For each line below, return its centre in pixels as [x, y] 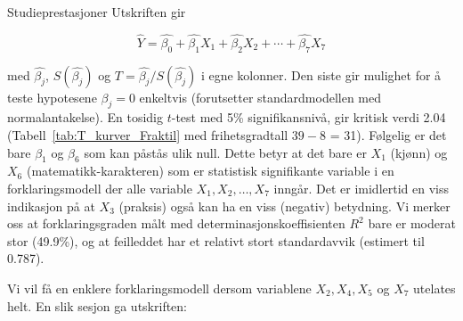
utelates [435, 288]
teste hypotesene [52, 97]
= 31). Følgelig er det [388, 135]
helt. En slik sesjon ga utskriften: [97, 305]
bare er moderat [412, 223]
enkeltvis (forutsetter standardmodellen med [260, 97]
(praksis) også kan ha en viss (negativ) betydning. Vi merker [284, 206]
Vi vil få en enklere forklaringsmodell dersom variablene [159, 288]
